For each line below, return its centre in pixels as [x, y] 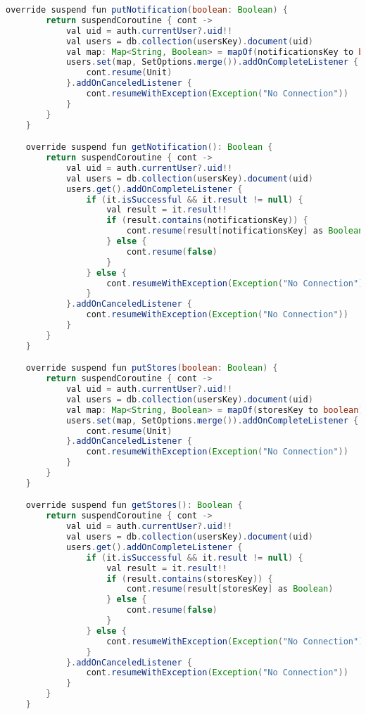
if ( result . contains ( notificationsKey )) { [207, 221]
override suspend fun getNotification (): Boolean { [149, 147]
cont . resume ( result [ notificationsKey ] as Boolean [245, 231]
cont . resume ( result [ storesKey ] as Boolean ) [230, 589]
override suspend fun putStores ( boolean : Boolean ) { [152, 368]
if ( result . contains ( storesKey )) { [190, 579]
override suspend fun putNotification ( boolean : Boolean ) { [147, 10]
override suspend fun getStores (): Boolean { [134, 505]
